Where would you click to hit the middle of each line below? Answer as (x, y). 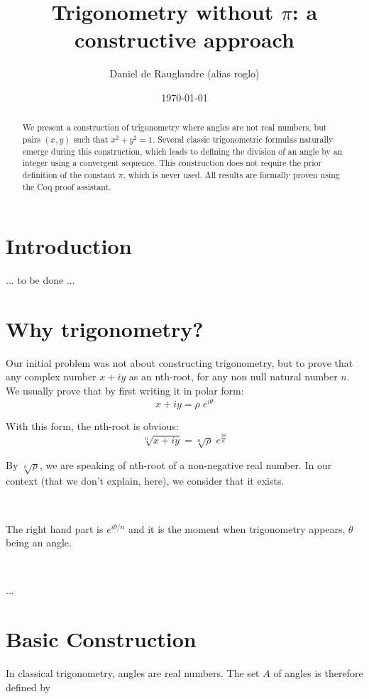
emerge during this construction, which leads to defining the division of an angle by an (182, 151)
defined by (28, 687)
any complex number (51, 376)
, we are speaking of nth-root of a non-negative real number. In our (186, 464)
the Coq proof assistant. (67, 186)
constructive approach (184, 39)
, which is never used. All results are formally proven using (231, 174)
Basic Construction (101, 639)
